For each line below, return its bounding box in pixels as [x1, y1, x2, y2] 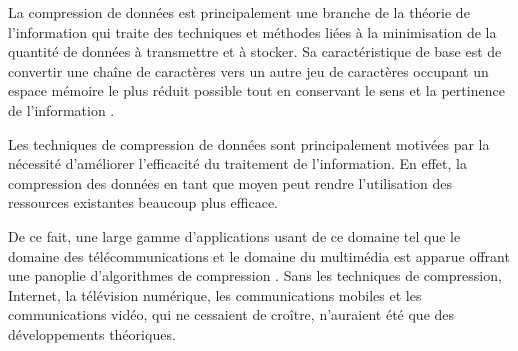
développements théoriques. [8, 323, 176, 344]
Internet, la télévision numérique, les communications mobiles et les [8, 284, 422, 305]
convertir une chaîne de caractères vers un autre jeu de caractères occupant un [8, 60, 489, 81]
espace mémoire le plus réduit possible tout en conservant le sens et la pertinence [8, 80, 505, 101]
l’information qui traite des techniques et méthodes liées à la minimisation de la [8, 21, 497, 42]
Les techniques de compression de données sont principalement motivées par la [8, 133, 490, 154]
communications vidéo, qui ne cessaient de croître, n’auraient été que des [8, 304, 455, 325]
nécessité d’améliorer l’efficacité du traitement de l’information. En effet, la [8, 153, 467, 174]
